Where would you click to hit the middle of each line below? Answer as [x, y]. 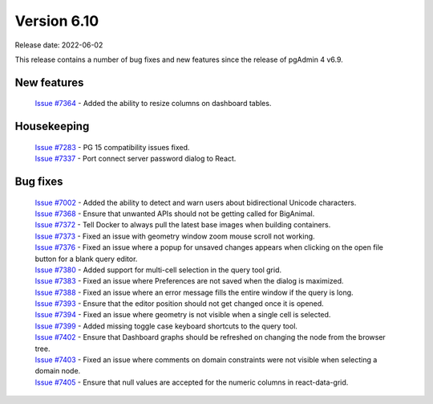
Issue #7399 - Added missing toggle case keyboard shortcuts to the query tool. [166, 326]
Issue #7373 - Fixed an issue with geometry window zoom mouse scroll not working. [175, 236]
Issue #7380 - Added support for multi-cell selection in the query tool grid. [158, 270]
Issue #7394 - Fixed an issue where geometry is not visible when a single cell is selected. [183, 315]
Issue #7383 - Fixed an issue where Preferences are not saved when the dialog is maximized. [189, 281]
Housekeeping [52, 127]
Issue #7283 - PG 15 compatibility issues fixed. [112, 147]
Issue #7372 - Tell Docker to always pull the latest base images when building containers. [183, 225]
